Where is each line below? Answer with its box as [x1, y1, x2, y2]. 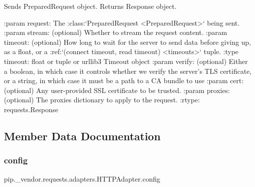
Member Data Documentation [4, 128, 161, 143]
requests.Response [4, 104, 59, 114]
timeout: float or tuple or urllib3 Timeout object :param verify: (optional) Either [4, 56, 248, 66]
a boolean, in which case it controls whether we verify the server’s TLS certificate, [4, 65, 252, 76]
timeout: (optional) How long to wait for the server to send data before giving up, [4, 36, 251, 47]
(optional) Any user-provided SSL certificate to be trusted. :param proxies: [4, 85, 230, 95]
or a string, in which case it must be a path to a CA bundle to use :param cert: [4, 75, 244, 86]
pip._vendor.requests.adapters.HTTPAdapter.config [4, 173, 160, 184]
